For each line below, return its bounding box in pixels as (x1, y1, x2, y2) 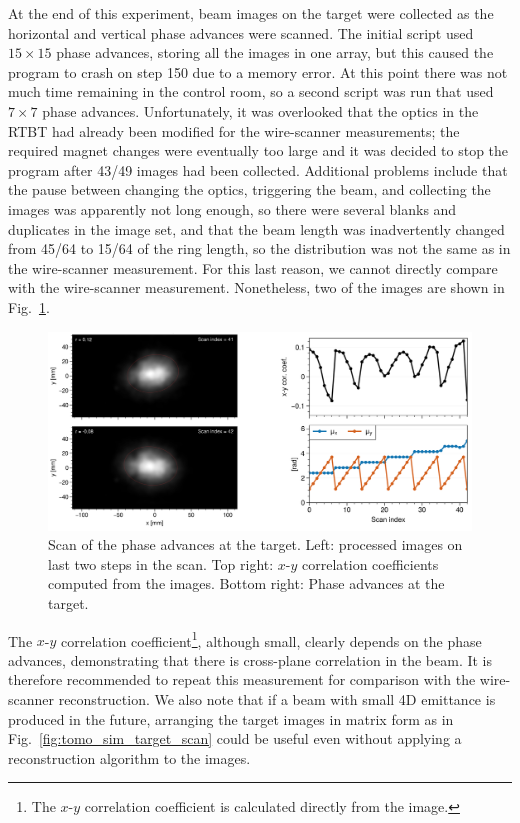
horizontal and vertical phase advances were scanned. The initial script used (8, 22, 474, 43)
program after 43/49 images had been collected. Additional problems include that (8, 159, 508, 180)
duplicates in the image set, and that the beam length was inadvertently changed (8, 218, 505, 239)
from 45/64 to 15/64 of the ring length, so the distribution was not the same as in (8, 238, 511, 259)
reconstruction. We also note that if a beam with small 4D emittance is (58, 689, 496, 710)
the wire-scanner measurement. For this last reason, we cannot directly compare (8, 257, 498, 278)
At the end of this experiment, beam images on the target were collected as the (8, 3, 494, 23)
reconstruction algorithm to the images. (8, 747, 251, 768)
